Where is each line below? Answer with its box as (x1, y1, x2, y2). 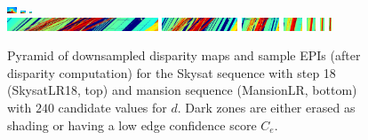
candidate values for (58, 97, 167, 116)
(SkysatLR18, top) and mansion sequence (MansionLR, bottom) (7, 81, 357, 99)
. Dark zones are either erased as (177, 97, 356, 116)
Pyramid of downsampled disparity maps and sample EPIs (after (7, 46, 361, 65)
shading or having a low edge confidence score (7, 115, 257, 134)
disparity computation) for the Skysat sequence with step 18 (7, 63, 336, 82)
